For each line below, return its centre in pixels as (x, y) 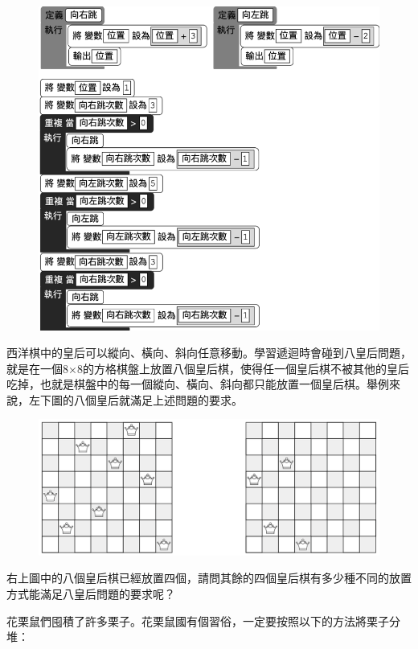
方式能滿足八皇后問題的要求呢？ (91, 594)
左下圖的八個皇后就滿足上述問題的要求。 (135, 399)
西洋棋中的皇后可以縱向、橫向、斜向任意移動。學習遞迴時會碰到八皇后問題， (209, 353)
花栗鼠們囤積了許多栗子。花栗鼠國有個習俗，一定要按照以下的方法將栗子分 (203, 620)
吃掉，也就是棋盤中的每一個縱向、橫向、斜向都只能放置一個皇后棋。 (186, 384)
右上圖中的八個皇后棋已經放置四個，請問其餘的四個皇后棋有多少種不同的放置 (209, 578)
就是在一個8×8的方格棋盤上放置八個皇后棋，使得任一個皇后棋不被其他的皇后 (208, 368)
